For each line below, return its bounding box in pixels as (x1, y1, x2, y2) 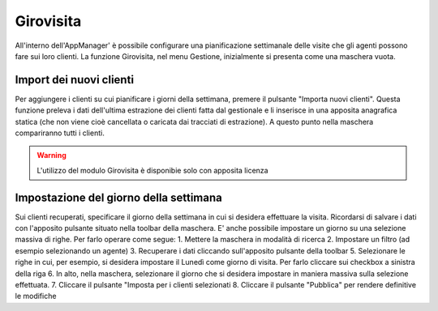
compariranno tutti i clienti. (15, 128, 105, 138)
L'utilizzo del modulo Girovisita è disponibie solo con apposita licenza (36, 165, 268, 175)
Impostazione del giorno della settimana (15, 190, 222, 204)
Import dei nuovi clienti (15, 73, 134, 87)
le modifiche (15, 292, 57, 301)
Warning (36, 151, 67, 160)
